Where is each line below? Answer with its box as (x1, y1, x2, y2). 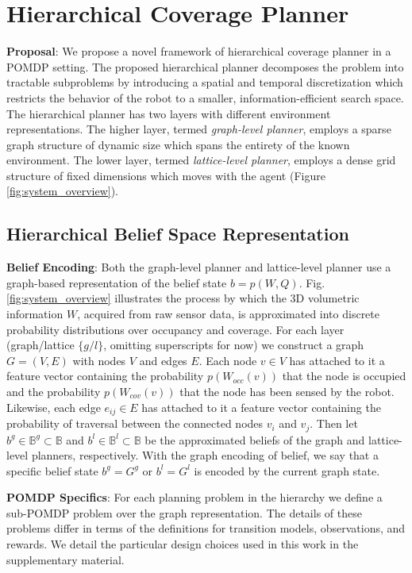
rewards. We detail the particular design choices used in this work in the (6, 536, 359, 552)
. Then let (310, 415, 358, 432)
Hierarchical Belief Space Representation (6, 221, 349, 246)
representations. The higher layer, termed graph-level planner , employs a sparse (6, 121, 391, 137)
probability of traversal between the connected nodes (6, 415, 264, 432)
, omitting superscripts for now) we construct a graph (103, 336, 364, 353)
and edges (139, 352, 187, 368)
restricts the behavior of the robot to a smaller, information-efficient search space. (6, 89, 404, 106)
